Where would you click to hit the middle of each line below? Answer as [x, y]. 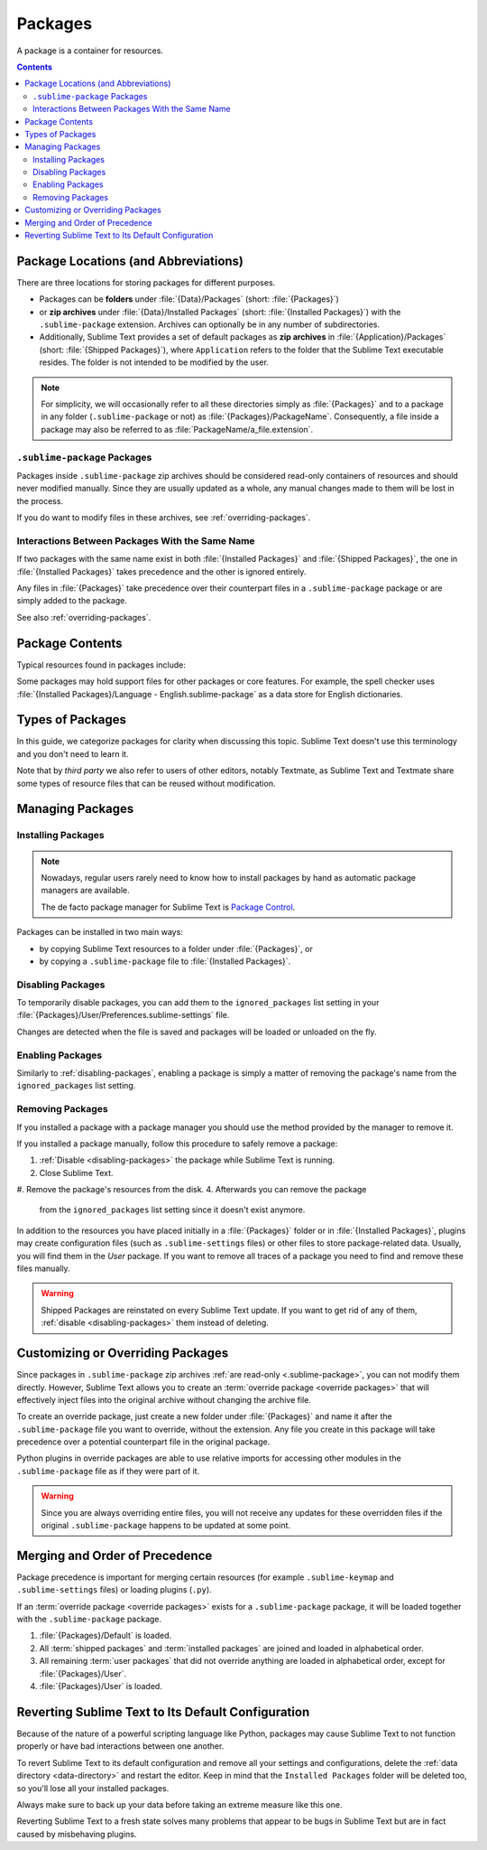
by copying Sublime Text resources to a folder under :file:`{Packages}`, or [176, 948]
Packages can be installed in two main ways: [100, 932]
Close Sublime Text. [76, 1173]
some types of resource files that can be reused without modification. [146, 783]
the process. [40, 500]
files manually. [44, 1268]
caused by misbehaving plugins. [77, 1834]
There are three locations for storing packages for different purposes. [146, 282]
